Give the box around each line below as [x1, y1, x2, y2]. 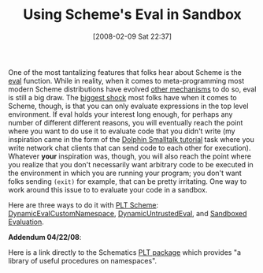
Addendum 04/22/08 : [8, 232, 82, 241]
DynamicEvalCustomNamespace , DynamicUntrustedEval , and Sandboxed [8, 208, 247, 218]
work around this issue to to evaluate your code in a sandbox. [8, 185, 208, 194]
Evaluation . [8, 217, 45, 226]
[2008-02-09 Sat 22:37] [93, 32, 172, 41]
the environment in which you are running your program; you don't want [8, 168, 242, 178]
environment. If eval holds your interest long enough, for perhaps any [8, 109, 233, 119]
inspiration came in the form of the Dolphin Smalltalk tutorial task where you [8, 134, 254, 144]
